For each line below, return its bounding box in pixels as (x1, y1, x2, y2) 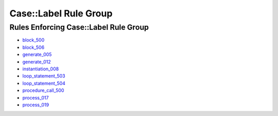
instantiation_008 (22, 66, 59, 72)
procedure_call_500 (22, 87, 64, 93)
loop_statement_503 (22, 73, 65, 79)
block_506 (22, 44, 45, 50)
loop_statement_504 (22, 80, 65, 86)
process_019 (22, 102, 49, 108)
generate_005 (22, 51, 52, 57)
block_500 (22, 37, 45, 43)
